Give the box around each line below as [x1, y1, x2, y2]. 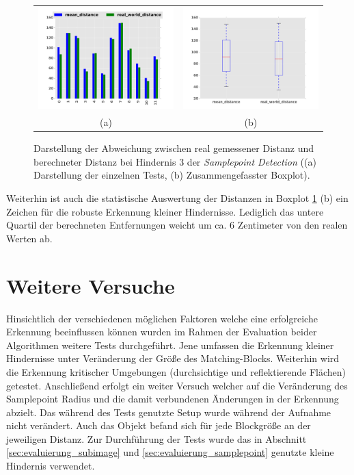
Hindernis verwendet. [6, 459, 95, 473]
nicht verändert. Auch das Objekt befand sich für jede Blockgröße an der [6, 418, 311, 433]
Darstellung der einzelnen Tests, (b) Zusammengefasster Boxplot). [33, 168, 310, 182]
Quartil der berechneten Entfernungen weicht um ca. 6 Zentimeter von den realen [6, 218, 348, 232]
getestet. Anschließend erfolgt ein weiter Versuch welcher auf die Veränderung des [6, 378, 348, 392]
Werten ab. [6, 231, 53, 245]
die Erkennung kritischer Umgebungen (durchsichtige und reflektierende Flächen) [6, 364, 346, 378]
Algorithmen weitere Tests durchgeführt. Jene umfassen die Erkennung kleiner [6, 337, 334, 352]
